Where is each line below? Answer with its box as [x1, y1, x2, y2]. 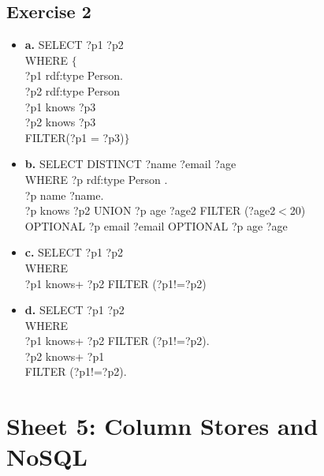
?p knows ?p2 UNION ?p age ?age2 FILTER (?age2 [24, 202, 276, 219]
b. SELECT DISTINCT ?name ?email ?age [24, 156, 236, 172]
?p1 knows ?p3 [24, 98, 96, 114]
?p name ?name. [24, 186, 104, 203]
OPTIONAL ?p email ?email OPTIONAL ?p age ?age [24, 217, 288, 234]
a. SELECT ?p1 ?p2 [24, 36, 124, 53]
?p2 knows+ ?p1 [24, 347, 105, 364]
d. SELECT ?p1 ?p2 [24, 302, 125, 318]
